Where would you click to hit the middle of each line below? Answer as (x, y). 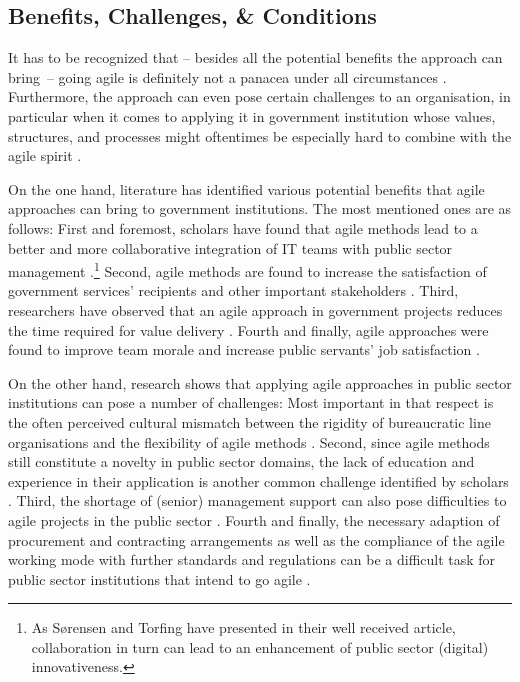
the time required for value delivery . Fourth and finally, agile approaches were (248, 329)
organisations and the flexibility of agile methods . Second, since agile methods (249, 441)
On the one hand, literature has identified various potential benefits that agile (246, 188)
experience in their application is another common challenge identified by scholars (258, 480)
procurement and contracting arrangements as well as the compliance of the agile (256, 539)
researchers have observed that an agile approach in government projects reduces (255, 309)
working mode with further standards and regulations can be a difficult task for (252, 559)
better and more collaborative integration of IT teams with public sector (230, 247)
